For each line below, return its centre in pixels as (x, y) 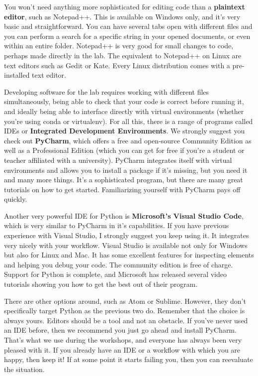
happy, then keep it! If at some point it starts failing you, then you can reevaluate (129, 359)
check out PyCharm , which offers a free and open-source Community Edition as (128, 140)
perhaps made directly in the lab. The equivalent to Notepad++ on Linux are (123, 55)
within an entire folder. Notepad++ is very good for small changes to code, (119, 46)
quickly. (16, 199)
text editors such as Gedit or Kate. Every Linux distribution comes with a (117, 65)
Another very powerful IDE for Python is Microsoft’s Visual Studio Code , (124, 215)
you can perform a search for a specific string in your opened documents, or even (127, 36)
